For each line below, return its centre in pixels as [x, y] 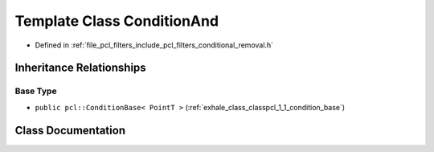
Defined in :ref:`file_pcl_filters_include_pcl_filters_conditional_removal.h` [154, 45]
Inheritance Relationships [80, 68]
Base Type [36, 91]
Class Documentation [70, 130]
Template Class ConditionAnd [117, 21]
